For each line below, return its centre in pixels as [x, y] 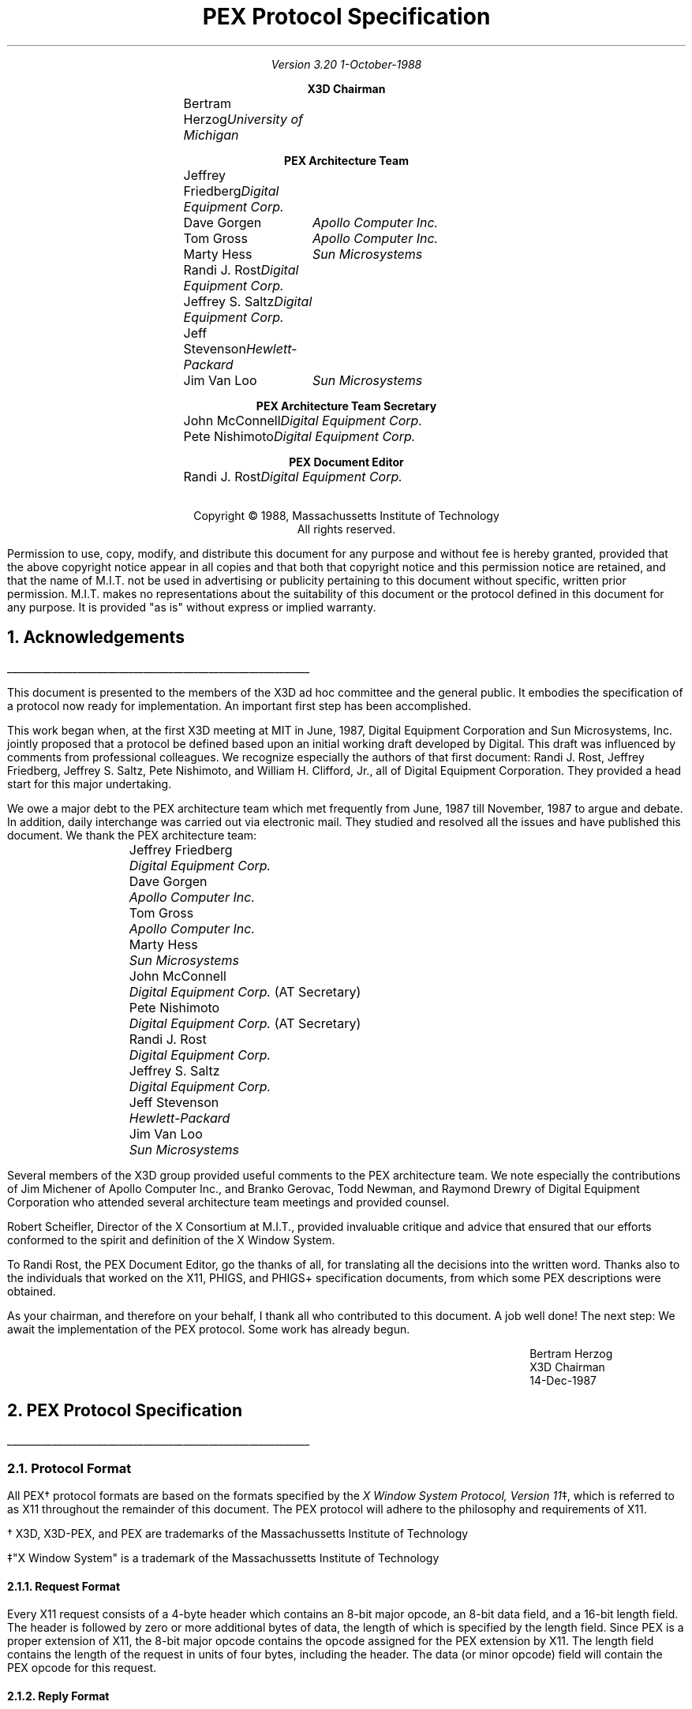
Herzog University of [243, 119]
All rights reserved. [346, 529]
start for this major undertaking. [90, 783]
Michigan [211, 135]
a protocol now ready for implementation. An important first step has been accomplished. [239, 705]
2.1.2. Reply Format [58, 1696]
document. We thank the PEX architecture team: [132, 835]
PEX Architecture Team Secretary [346, 406]
